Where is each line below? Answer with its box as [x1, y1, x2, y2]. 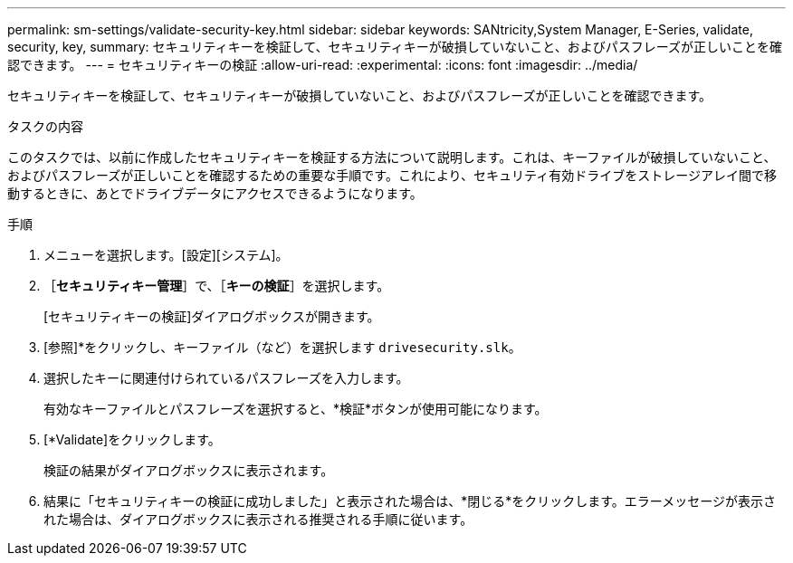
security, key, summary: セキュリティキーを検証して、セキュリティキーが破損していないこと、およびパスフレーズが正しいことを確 [7, 39, 783, 54]
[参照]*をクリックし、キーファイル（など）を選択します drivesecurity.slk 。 [43, 339, 521, 355]
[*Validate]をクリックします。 [43, 432, 221, 447]
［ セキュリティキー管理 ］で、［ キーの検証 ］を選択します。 [43, 278, 390, 293]
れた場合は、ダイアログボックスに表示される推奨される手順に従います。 [43, 511, 473, 527]
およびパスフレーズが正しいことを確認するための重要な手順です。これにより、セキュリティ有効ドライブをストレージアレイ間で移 [7, 167, 777, 183]
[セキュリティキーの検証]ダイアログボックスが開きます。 [43, 309, 380, 324]
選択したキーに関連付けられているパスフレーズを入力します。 [43, 370, 409, 386]
